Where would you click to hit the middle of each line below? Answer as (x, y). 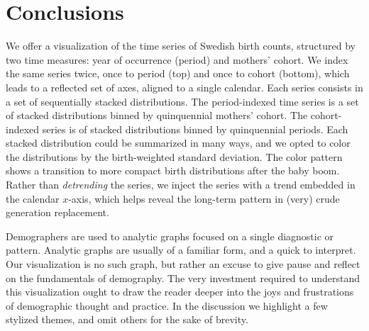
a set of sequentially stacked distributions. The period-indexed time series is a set (182, 101)
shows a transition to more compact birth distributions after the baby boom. (173, 170)
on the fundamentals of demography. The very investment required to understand (183, 277)
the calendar (33, 198)
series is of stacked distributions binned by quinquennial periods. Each (195, 129)
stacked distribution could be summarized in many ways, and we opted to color (178, 143)
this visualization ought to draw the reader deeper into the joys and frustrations (180, 292)
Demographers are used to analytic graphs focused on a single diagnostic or (170, 236)
